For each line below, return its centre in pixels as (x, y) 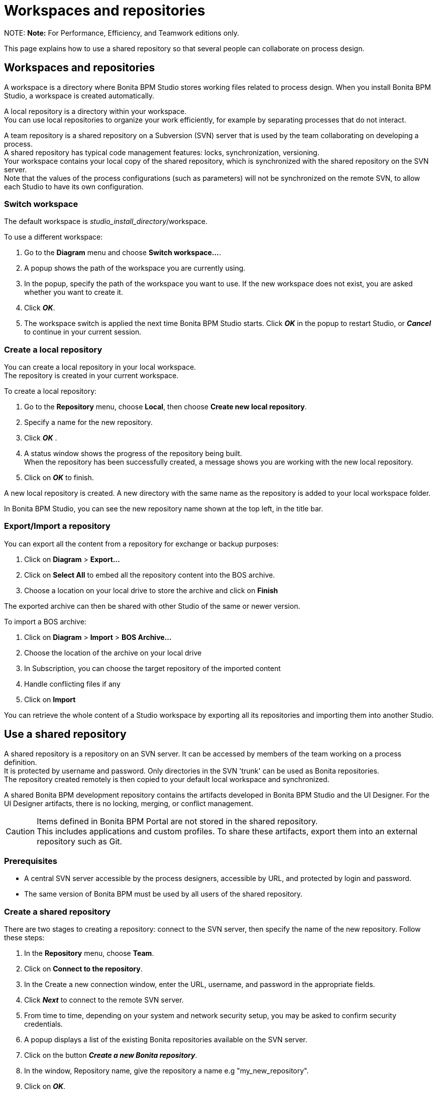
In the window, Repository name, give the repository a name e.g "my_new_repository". (167, 1071)
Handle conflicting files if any (72, 684)
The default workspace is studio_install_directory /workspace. (106, 222)
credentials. (43, 1024)
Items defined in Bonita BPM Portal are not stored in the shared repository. (177, 821)
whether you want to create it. (74, 292)
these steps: (24, 938)
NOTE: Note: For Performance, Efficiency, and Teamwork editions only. (122, 33)
